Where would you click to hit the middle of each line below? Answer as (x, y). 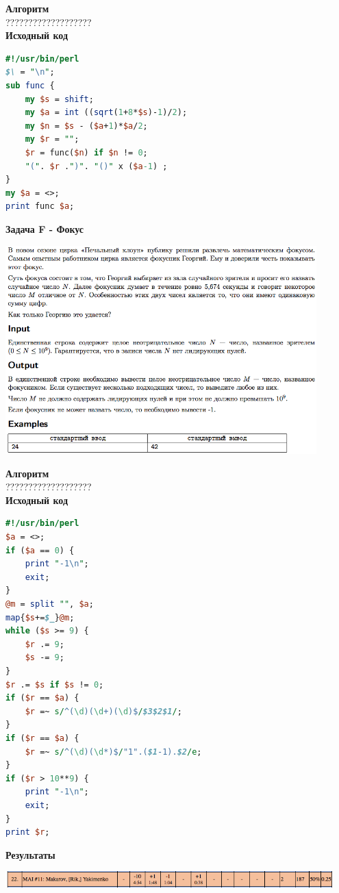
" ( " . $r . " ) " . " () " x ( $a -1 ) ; (96, 166)
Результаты (30, 854)
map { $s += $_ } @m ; (40, 617)
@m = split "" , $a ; (50, 604)
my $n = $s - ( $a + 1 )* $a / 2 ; (86, 126)
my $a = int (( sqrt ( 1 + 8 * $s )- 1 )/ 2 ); (106, 113)
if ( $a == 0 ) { (40, 550)
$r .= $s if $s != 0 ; (55, 684)
